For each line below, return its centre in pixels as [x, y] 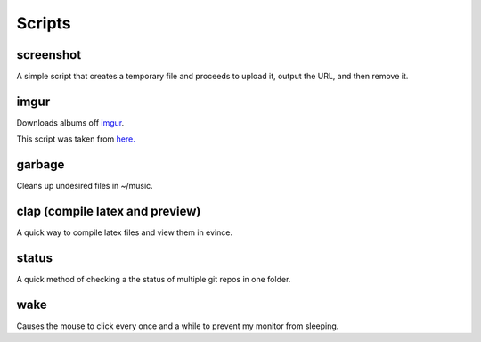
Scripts [44, 23]
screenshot [49, 55]
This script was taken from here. [76, 139]
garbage [41, 165]
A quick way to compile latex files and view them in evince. [125, 232]
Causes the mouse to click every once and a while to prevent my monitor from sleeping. [178, 326]
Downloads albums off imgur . [70, 122]
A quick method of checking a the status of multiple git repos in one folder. [154, 280]
